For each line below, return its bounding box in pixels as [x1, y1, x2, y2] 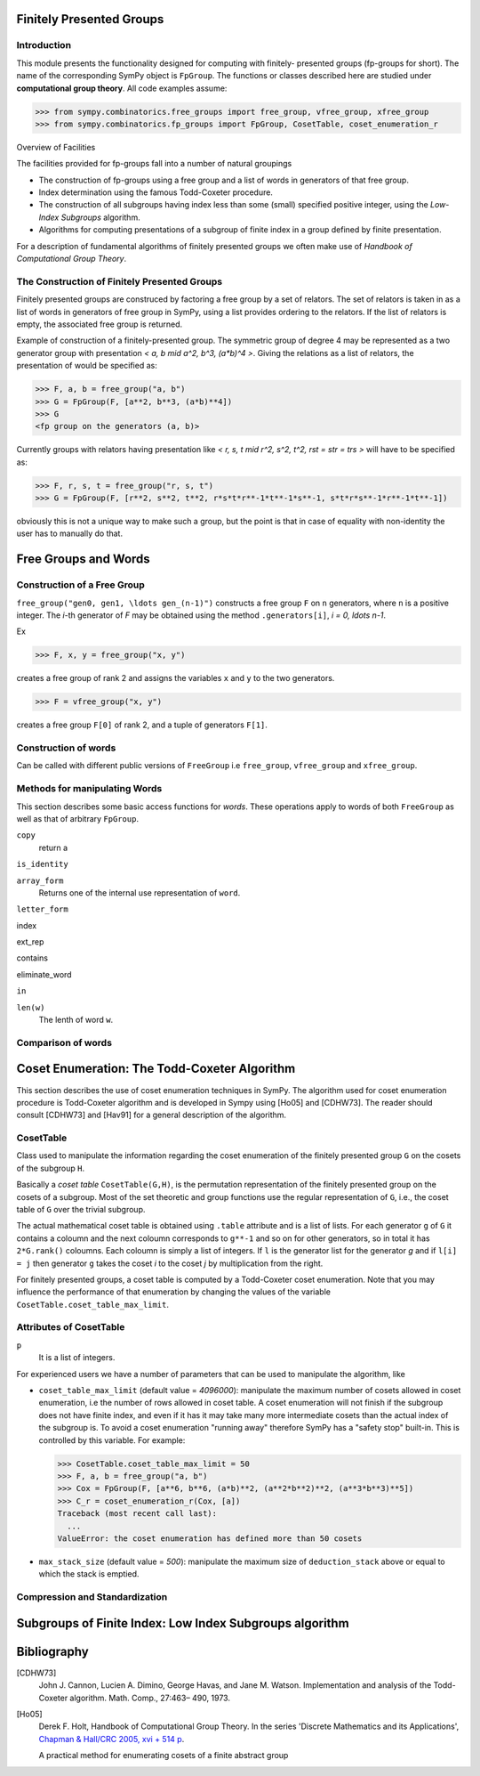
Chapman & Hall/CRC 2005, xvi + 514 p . [38, 1733, 185, 1744]
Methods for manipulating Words [16, 783, 163, 795]
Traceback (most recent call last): [57, 1509, 218, 1519]
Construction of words [16, 742, 116, 754]
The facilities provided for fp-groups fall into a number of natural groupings [16, 158, 292, 169]
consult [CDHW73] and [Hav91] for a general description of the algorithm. [16, 1109, 287, 1121]
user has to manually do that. [16, 528, 124, 539]
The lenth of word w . [38, 1015, 114, 1026]
